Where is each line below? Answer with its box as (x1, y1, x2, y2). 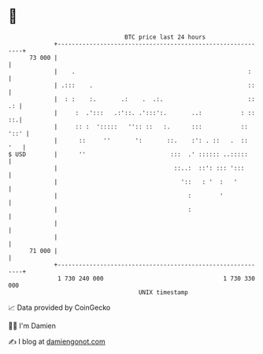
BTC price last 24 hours (124, 33, 206, 41)
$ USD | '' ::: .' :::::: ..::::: (8, 150, 248, 158)
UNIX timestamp (138, 288, 189, 296)
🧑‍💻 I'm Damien (8, 321, 57, 330)
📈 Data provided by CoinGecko (8, 303, 111, 312)
